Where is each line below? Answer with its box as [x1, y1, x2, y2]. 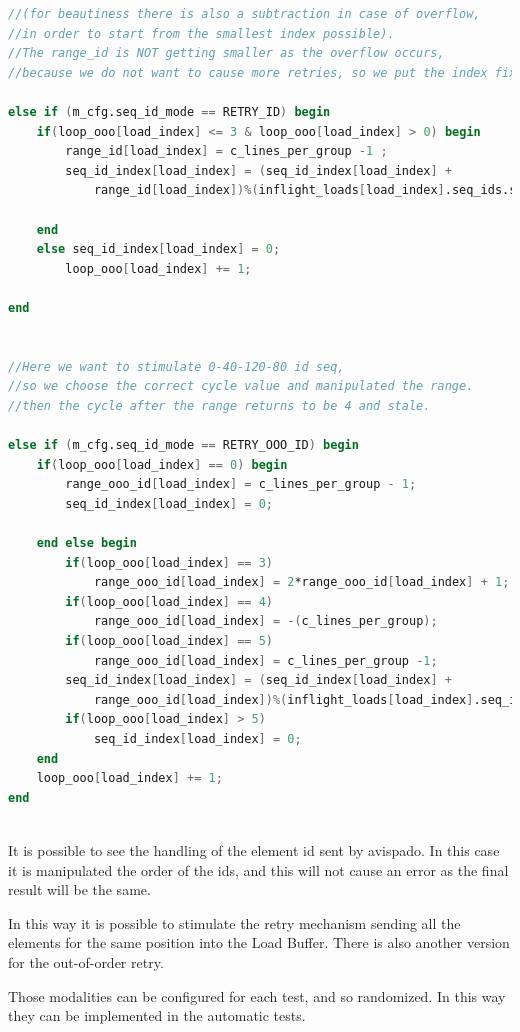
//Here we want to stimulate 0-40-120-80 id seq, [8, 359, 345, 374]
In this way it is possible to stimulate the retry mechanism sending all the [8, 912, 461, 933]
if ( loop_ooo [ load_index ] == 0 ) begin [36, 457, 288, 472]
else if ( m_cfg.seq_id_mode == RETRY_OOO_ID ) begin [8, 438, 359, 453]
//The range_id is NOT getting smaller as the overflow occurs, [8, 46, 445, 61]
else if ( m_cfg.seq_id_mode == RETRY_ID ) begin [8, 104, 331, 119]
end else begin [36, 536, 137, 551]
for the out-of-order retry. [8, 951, 164, 972]
